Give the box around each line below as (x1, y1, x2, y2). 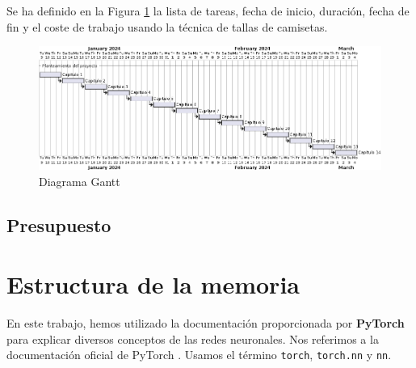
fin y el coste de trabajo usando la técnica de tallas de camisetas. (6, 18, 328, 35)
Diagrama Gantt (39, 172, 120, 189)
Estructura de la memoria (6, 268, 300, 301)
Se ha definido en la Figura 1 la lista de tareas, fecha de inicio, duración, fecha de (6, 2, 410, 19)
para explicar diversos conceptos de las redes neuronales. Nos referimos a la (6, 330, 379, 347)
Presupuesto (6, 212, 111, 237)
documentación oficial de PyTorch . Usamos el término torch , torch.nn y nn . (6, 346, 392, 363)
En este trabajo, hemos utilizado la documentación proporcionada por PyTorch (6, 315, 405, 332)
